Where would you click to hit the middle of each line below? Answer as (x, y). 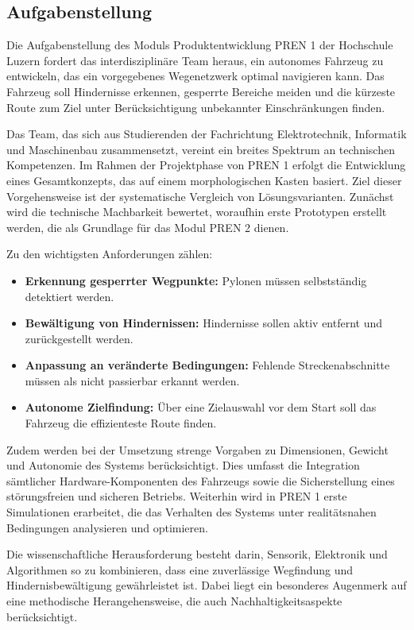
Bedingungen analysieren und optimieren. (107, 527)
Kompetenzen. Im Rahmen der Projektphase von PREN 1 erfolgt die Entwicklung (206, 165)
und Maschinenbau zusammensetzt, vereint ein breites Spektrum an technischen (201, 149)
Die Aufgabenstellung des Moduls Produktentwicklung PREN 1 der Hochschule (200, 45)
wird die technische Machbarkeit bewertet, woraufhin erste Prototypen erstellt (197, 212)
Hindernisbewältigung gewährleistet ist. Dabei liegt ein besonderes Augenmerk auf (207, 585)
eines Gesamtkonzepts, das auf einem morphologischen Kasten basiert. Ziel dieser (204, 180)
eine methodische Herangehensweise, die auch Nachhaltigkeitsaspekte (174, 601)
